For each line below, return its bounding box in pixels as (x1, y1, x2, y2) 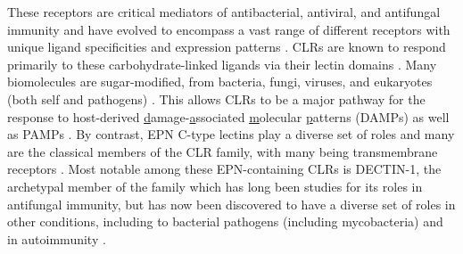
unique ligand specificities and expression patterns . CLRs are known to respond (7, 37, 446, 56)
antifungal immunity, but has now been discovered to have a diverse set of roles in (7, 194, 456, 213)
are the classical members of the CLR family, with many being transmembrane (7, 142, 438, 160)
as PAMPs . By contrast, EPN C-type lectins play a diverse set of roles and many (7, 125, 455, 143)
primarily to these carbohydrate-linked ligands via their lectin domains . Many (7, 54, 437, 73)
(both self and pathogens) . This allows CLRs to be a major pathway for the (7, 89, 426, 108)
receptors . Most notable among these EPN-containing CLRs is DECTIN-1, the (7, 160, 442, 178)
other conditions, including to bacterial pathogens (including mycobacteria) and (7, 212, 443, 231)
